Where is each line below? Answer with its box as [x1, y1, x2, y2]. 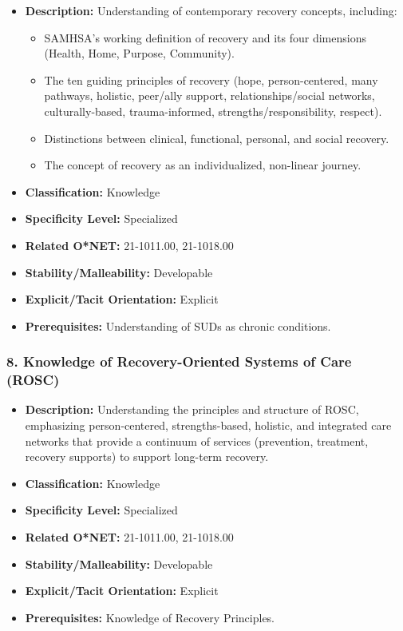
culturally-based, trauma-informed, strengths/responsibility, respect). [44, 102, 382, 119]
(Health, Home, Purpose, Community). [44, 45, 235, 62]
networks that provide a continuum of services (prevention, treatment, [25, 432, 369, 449]
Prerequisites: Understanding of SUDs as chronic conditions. [25, 317, 331, 334]
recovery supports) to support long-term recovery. [25, 448, 269, 465]
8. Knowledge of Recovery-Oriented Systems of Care [6, 351, 352, 371]
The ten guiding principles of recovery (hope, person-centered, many [44, 71, 378, 88]
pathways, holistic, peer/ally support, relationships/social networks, [44, 87, 375, 104]
